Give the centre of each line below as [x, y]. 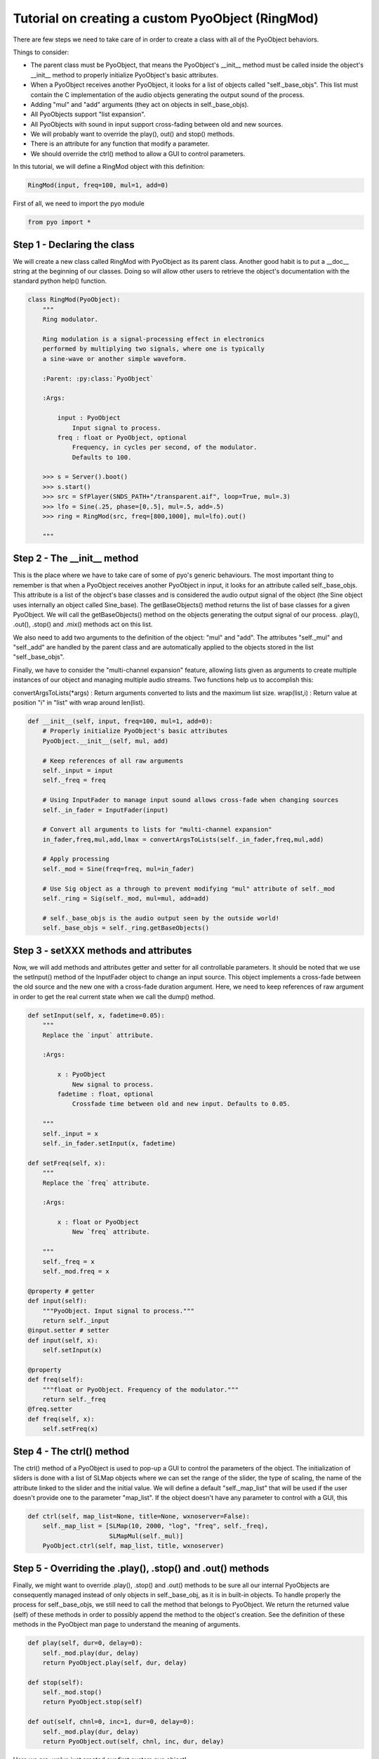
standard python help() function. [60, 281]
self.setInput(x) [72, 1350]
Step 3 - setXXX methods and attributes [102, 950]
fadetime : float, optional [106, 1094]
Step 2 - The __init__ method [76, 558]
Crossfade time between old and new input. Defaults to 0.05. [181, 1104]
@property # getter [61, 1291]
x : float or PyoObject [98, 1222]
